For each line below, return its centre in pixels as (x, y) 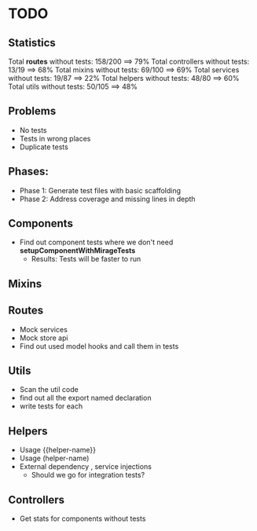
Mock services (44, 329)
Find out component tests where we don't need (96, 242)
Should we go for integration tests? (88, 475)
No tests (33, 130)
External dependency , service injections (85, 467)
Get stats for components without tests (83, 518)
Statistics (32, 43)
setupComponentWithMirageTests (77, 251)
